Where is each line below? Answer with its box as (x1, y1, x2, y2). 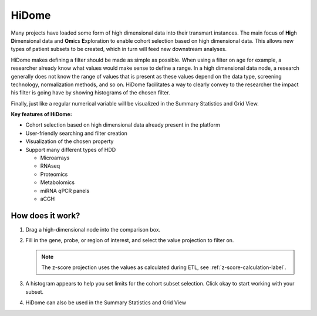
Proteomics (40, 171, 68, 178)
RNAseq (40, 162, 60, 169)
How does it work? (11, 210, 80, 220)
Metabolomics (40, 179, 75, 186)
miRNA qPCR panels (40, 187, 90, 194)
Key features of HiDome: (11, 111, 73, 118)
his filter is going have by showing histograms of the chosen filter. (11, 89, 170, 96)
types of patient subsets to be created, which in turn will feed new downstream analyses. (11, 46, 227, 53)
